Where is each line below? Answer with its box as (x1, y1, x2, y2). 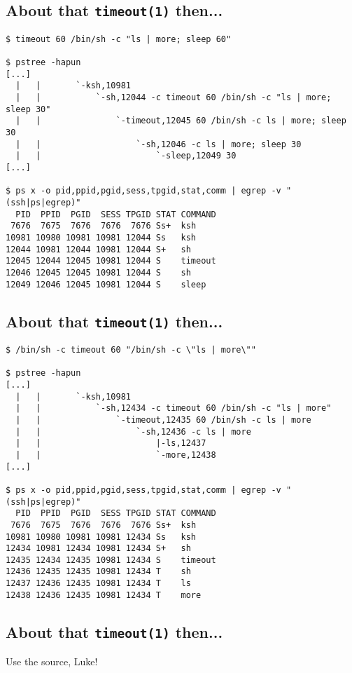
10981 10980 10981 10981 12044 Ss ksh (6, 232, 197, 243)
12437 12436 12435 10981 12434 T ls (6, 578, 191, 589)
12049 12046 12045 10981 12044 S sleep (6, 279, 206, 290)
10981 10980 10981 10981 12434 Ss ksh (6, 531, 197, 542)
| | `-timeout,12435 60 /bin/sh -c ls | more (15, 414, 311, 425)
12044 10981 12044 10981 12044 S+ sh (6, 244, 191, 254)
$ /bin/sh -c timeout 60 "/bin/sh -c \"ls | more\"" (6, 345, 256, 355)
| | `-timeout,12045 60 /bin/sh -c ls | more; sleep (15, 116, 346, 126)
